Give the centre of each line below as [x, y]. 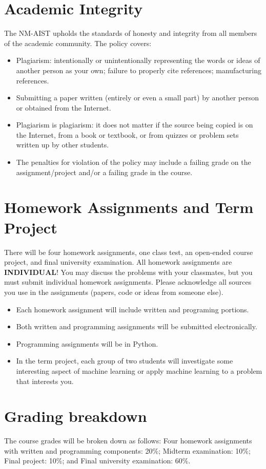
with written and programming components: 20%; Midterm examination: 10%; [127, 450]
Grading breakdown [76, 416]
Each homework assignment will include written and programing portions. [132, 309]
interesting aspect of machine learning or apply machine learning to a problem [139, 370]
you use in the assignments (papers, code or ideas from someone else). [114, 292]
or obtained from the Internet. [64, 107]
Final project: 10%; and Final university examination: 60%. [97, 461]
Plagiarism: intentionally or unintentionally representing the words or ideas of [138, 60]
